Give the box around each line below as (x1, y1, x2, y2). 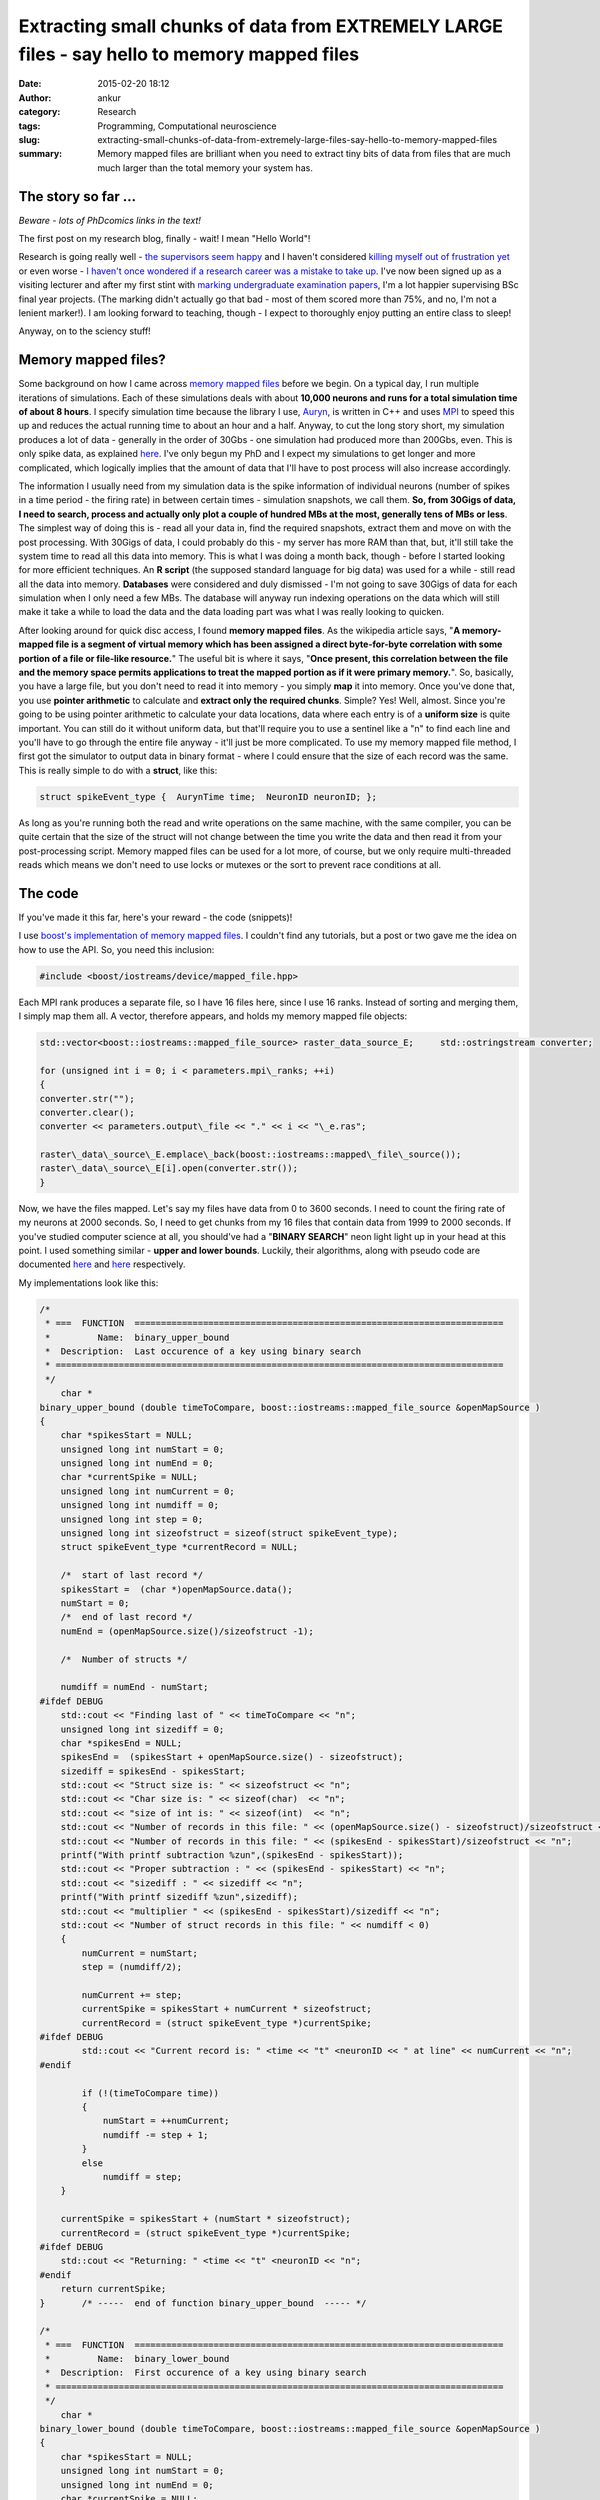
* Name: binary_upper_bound (45, 1331, 230, 1343)
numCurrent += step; (81, 1989, 183, 2000)
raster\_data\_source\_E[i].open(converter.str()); (39, 1163, 299, 1174)
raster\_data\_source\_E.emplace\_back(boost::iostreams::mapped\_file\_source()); (39, 1149, 462, 1160)
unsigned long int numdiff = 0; (60, 1500, 220, 1511)
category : (18, 106, 61, 118)
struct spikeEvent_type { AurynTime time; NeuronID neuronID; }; (39, 791, 378, 802)
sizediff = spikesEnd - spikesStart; (60, 1765, 246, 1777)
